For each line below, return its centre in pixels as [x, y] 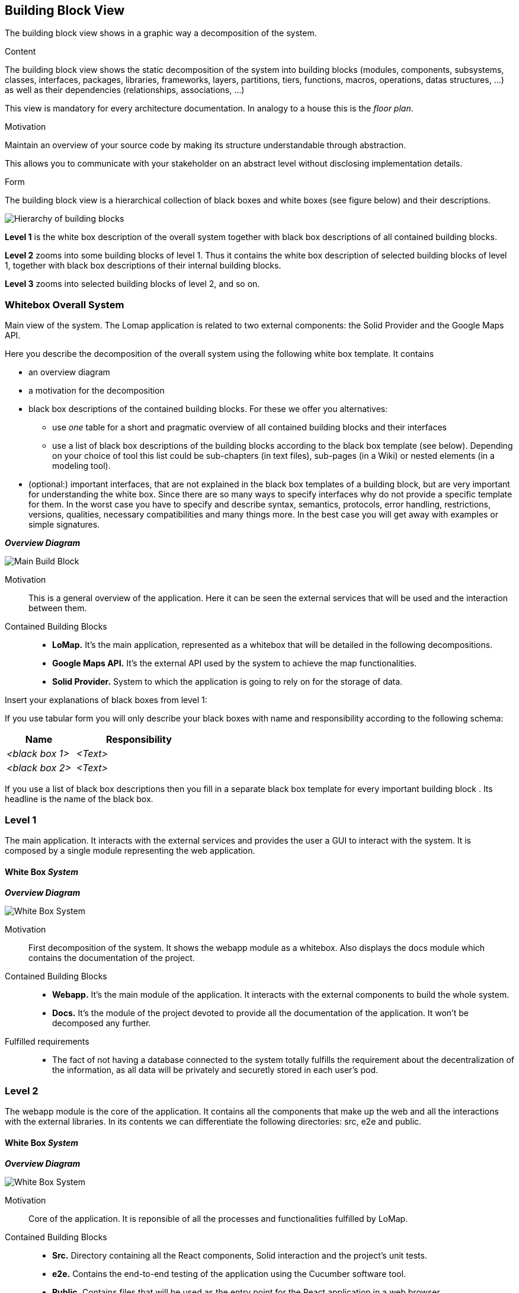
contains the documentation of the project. [112, 958]
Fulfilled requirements [47, 1042]
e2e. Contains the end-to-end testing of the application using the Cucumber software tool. [229, 1274]
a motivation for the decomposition [97, 391]
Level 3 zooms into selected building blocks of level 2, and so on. [132, 284]
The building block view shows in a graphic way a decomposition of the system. [161, 33]
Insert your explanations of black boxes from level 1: [106, 700]
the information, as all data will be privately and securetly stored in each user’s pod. [215, 1070]
